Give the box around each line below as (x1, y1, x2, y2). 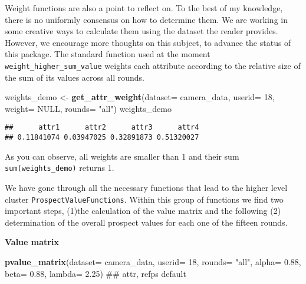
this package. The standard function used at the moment (5, 48, 210, 60)
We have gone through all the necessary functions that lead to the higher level (5, 181, 288, 193)
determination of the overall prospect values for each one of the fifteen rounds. (5, 216, 288, 228)
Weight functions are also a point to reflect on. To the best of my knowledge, (5, 2, 283, 14)
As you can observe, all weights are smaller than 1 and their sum (5, 150, 239, 162)
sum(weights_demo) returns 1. (5, 161, 114, 174)
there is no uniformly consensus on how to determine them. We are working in (5, 13, 288, 25)
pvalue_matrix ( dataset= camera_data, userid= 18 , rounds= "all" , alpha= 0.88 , (5, 256, 301, 268)
